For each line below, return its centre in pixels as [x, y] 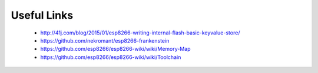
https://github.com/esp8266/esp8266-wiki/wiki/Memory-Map [115, 49]
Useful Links [42, 15]
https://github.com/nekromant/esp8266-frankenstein [105, 40]
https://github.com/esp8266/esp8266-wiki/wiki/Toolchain [111, 57]
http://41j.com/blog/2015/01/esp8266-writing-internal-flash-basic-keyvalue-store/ [140, 33]
